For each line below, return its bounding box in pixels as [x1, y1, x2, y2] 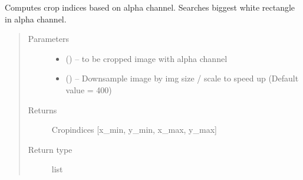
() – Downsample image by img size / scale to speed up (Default [65, 72, 299, 84]
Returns [28, 103, 57, 116]
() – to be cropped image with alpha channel [65, 52, 228, 64]
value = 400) [65, 83, 112, 96]
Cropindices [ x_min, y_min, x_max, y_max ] [51, 123, 217, 136]
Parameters [28, 32, 69, 45]
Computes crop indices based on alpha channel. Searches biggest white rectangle [5, 1, 295, 13]
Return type [28, 143, 73, 155]
